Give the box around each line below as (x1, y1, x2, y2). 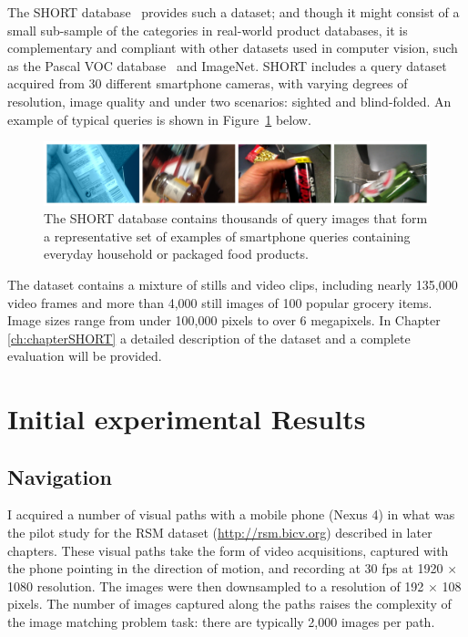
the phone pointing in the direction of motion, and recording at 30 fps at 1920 (7, 559, 443, 578)
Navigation (7, 462, 112, 490)
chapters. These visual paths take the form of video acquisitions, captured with (7, 540, 449, 560)
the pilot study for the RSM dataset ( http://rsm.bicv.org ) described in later (7, 523, 432, 542)
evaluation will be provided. (7, 346, 162, 365)
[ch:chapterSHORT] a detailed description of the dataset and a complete (7, 328, 411, 347)
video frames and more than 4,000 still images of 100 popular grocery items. (7, 293, 432, 312)
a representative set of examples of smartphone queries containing (44, 226, 411, 245)
